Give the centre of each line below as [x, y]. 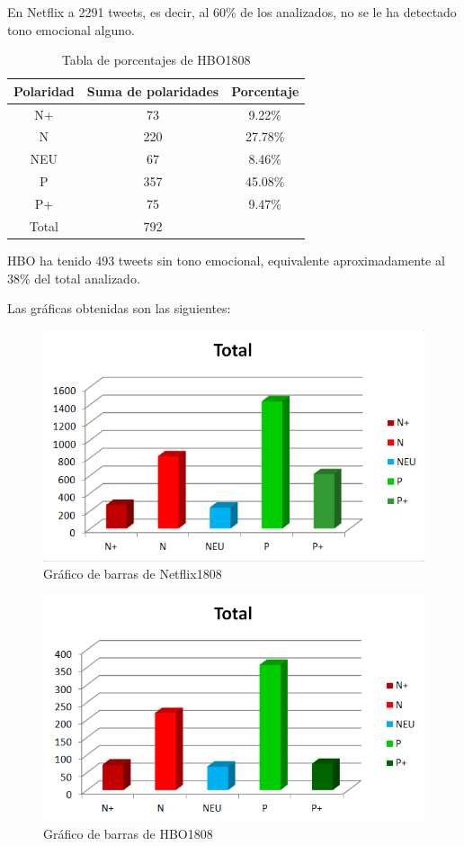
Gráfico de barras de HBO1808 [128, 834]
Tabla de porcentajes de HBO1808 [156, 60]
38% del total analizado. [74, 278]
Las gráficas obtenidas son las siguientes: [119, 308]
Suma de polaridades [153, 90]
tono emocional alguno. [71, 29]
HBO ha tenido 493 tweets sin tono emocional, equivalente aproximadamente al [226, 260]
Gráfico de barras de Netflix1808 [133, 574]
